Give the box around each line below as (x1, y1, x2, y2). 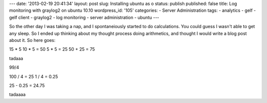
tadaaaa (9, 92, 26, 98)
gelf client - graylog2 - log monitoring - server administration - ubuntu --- (9, 14, 159, 20)
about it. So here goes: (9, 37, 56, 43)
